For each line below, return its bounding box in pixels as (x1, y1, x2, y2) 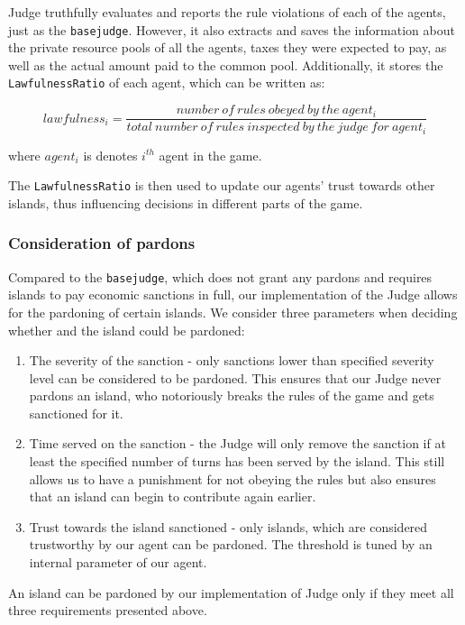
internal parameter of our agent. (29, 553, 207, 572)
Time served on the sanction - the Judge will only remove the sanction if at (29, 434, 446, 453)
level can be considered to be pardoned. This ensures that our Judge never (29, 368, 442, 387)
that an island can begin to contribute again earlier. (29, 487, 316, 506)
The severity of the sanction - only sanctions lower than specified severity (29, 351, 434, 370)
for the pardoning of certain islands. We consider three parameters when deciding (8, 302, 458, 321)
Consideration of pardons (8, 232, 196, 254)
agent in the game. (159, 145, 262, 164)
